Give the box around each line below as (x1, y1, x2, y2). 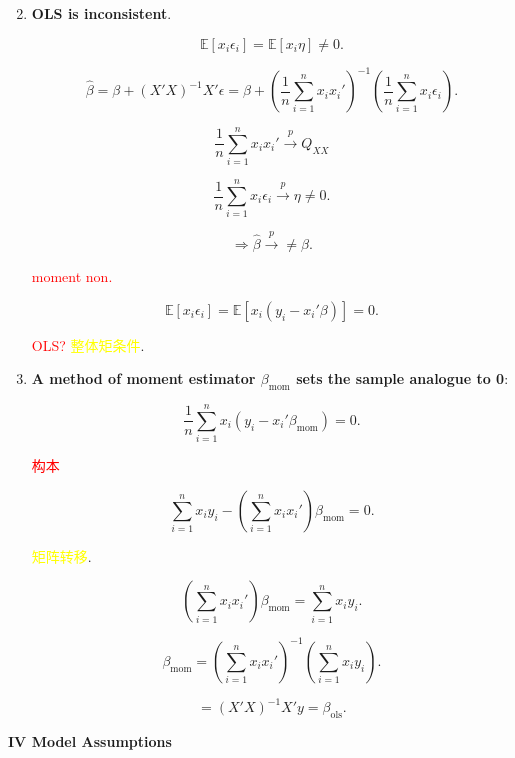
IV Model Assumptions (8, 731, 172, 752)
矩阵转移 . (31, 545, 92, 566)
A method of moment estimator (31, 368, 256, 389)
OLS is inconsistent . (31, 3, 172, 23)
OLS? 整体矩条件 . (31, 334, 145, 355)
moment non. (31, 266, 113, 287)
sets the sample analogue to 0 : (296, 368, 509, 389)
